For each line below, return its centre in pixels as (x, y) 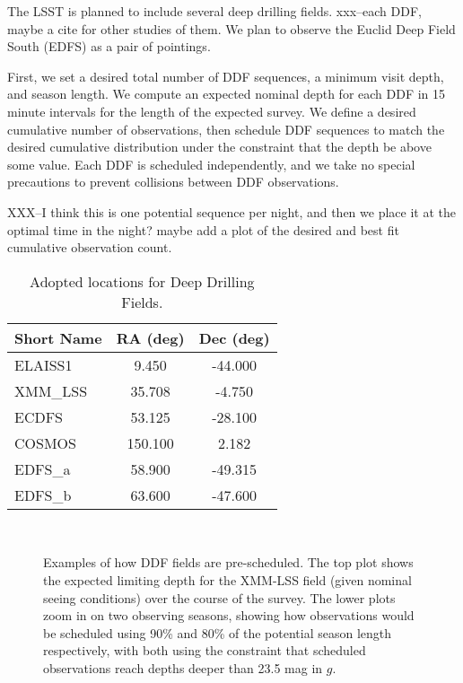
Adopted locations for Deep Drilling (142, 281)
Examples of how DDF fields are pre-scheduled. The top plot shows (228, 562)
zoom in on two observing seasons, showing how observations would (229, 615)
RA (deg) (150, 337)
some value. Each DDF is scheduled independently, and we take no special (211, 164)
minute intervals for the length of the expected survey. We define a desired (212, 111)
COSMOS (45, 442)
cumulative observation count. (90, 247)
